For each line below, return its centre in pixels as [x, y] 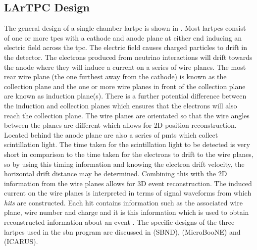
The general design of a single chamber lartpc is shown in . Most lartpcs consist [125, 28]
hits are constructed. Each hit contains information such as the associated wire [123, 202]
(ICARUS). [21, 241]
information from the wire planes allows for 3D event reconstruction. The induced [128, 183]
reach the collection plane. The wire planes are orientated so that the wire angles [127, 115]
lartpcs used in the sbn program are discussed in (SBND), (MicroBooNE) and [122, 231]
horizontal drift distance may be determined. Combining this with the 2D [116, 174]
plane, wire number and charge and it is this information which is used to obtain [127, 212]
